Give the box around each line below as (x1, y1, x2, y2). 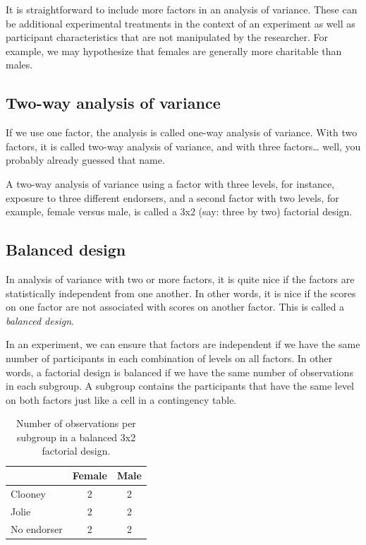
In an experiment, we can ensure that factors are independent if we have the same (6, 337, 360, 352)
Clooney (11, 486, 46, 501)
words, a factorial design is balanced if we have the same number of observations (6, 364, 353, 379)
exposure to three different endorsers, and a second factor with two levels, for (6, 190, 339, 205)
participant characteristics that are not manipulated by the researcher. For (6, 30, 328, 44)
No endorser (11, 521, 63, 536)
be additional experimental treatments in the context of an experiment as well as (6, 16, 355, 30)
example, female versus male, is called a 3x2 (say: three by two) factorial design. (6, 204, 353, 219)
